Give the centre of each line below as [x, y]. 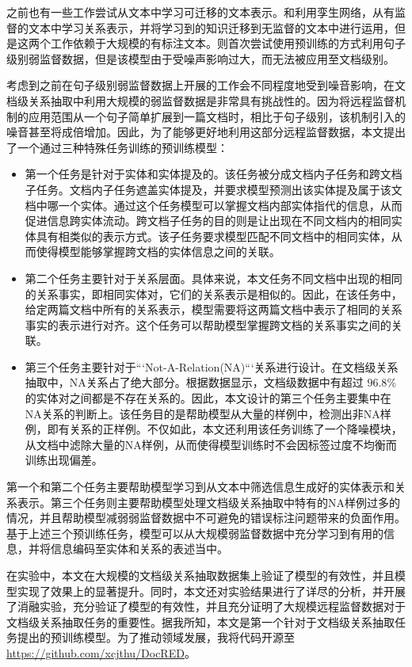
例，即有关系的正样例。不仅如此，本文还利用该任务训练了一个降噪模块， [214, 429]
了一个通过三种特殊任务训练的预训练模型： [117, 147]
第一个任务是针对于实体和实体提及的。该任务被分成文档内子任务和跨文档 [214, 174]
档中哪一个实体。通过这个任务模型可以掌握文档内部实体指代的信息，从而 [214, 205]
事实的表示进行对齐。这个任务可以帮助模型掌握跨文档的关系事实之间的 [208, 324]
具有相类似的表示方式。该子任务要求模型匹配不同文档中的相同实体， [214, 236]
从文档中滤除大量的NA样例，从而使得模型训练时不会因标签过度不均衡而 [211, 444]
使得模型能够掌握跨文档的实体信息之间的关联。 [158, 252]
